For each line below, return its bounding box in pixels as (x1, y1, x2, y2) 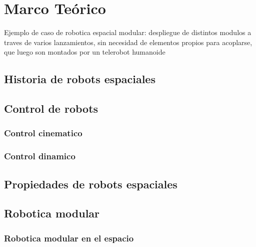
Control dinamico (4, 150, 75, 162)
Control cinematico (4, 127, 82, 139)
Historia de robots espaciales (4, 71, 155, 87)
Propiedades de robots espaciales (4, 176, 177, 191)
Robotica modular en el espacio (4, 231, 134, 244)
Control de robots (4, 101, 98, 116)
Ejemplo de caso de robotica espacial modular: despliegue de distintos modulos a (4, 27, 251, 38)
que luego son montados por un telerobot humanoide (4, 47, 165, 57)
